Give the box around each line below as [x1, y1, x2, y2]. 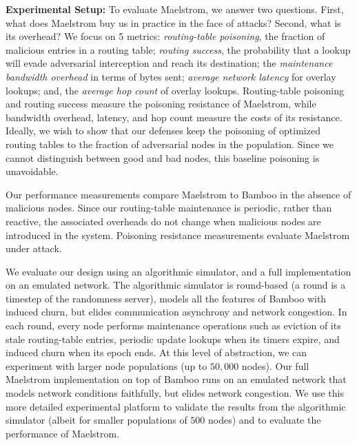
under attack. [6, 241, 62, 256]
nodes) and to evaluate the [207, 413, 321, 427]
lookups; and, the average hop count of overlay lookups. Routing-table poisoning [6, 83, 344, 97]
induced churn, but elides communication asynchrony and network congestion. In [6, 304, 347, 319]
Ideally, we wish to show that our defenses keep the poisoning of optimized [6, 123, 320, 138]
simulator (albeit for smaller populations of [6, 413, 187, 427]
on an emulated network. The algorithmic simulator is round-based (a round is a [6, 278, 346, 292]
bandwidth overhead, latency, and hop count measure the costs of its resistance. [6, 110, 343, 124]
